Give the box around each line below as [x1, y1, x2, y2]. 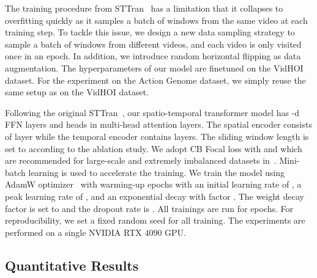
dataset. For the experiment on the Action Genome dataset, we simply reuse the [5, 73, 306, 86]
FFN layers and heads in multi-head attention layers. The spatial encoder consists [5, 118, 312, 131]
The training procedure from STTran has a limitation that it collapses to [5, 2, 283, 14]
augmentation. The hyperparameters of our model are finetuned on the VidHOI [5, 61, 304, 74]
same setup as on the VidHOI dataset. [5, 86, 149, 98]
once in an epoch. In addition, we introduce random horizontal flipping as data [5, 49, 301, 62]
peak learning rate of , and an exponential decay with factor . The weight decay [5, 189, 304, 202]
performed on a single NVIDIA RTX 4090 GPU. [5, 225, 187, 238]
